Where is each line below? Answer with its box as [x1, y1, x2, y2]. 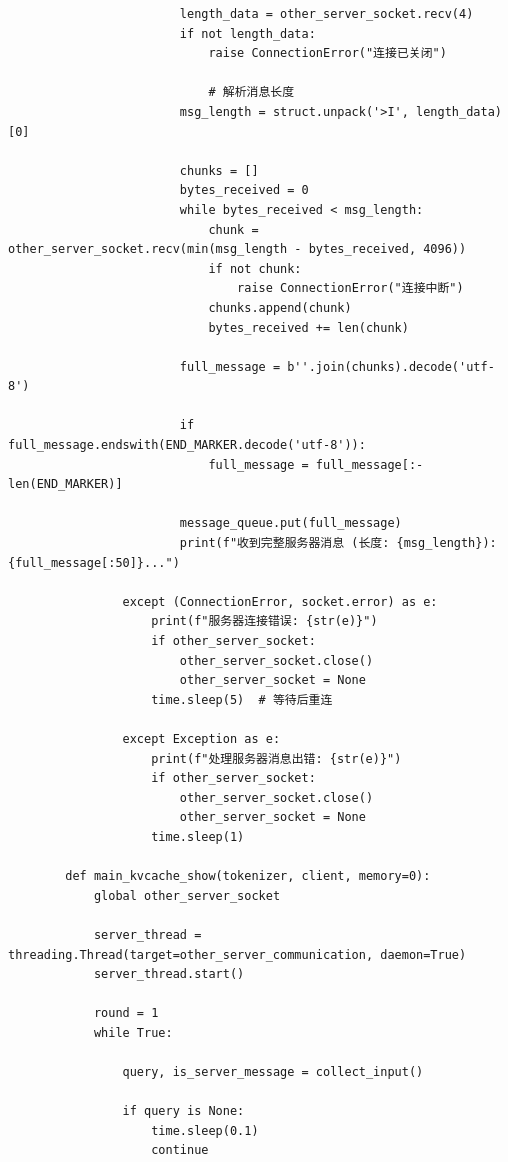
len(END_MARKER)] [8, 477, 123, 492]
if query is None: [122, 1104, 245, 1119]
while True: [93, 1025, 173, 1040]
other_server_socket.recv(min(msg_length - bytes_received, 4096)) [8, 242, 467, 257]
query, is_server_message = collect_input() [122, 1065, 424, 1080]
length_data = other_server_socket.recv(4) [179, 7, 474, 21]
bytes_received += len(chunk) [208, 320, 409, 335]
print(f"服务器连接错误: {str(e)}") [151, 614, 378, 629]
